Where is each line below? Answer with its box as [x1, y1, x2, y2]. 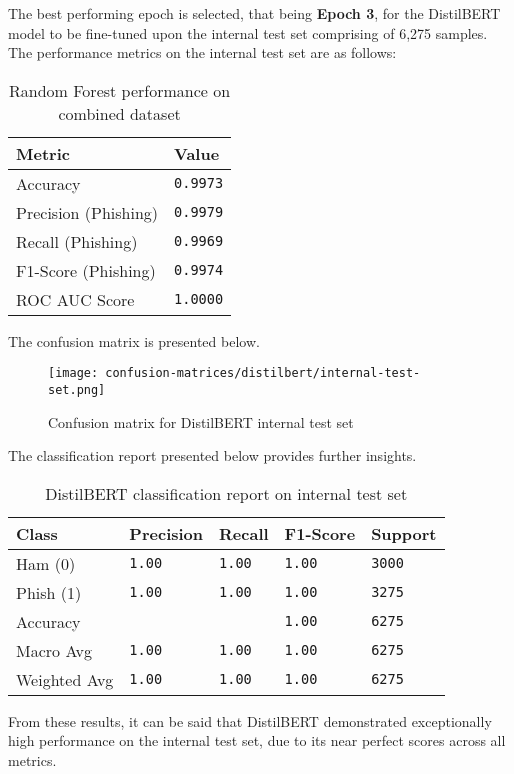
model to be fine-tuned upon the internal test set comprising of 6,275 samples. [8, 22, 488, 43]
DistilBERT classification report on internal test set [45, 481, 408, 505]
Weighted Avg [16, 667, 114, 691]
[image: [48, 366, 99, 381]
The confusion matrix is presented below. [8, 330, 260, 351]
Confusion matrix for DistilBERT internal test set [48, 411, 354, 432]
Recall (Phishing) [16, 229, 138, 253]
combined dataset [58, 101, 181, 125]
